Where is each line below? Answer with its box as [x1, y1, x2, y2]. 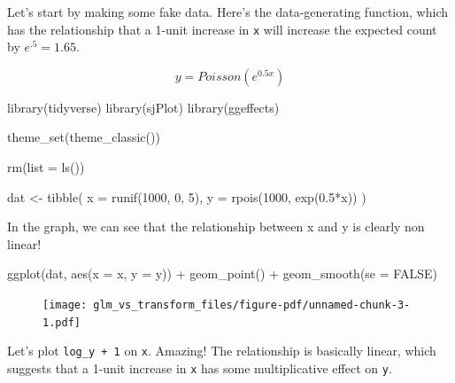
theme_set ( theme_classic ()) [7, 128, 160, 146]
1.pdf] [42, 316, 81, 329]
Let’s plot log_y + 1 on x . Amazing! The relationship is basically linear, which [7, 341, 436, 360]
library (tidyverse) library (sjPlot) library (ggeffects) [7, 98, 280, 116]
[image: [42, 299, 88, 311]
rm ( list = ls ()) [7, 158, 85, 176]
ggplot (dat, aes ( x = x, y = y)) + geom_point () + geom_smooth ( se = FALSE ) [7, 264, 437, 283]
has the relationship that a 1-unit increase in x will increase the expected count [7, 20, 437, 38]
